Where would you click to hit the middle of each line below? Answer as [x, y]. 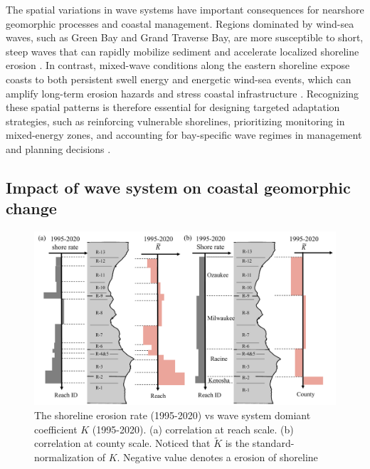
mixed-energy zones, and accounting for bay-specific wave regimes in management [184, 135]
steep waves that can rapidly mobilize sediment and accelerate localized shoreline [183, 51]
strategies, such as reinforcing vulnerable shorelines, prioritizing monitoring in [175, 121]
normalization [64, 457]
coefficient [56, 429]
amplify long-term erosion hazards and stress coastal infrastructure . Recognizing [183, 93]
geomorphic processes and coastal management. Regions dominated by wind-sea [180, 23]
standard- [273, 443]
